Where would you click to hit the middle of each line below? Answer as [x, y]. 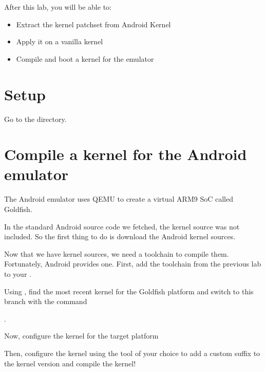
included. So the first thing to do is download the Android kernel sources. [120, 236]
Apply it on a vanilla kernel [60, 41]
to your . [18, 273]
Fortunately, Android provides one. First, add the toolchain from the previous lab [133, 264]
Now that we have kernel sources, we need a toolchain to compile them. [117, 253]
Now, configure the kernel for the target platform [81, 336]
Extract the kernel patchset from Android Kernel [93, 24]
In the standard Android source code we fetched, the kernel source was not [122, 226]
